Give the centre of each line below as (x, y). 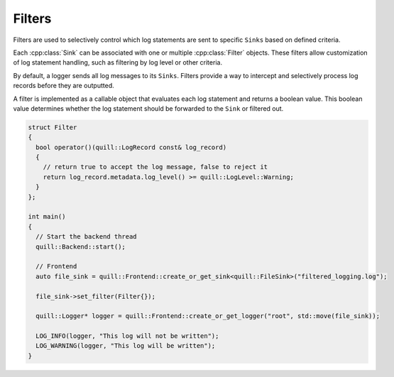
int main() (47, 217)
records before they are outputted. (64, 86)
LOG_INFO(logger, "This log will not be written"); (127, 336)
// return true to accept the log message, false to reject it (155, 167)
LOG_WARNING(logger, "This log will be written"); (126, 346)
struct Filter (53, 127)
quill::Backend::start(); (81, 246)
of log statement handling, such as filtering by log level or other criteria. (118, 62)
